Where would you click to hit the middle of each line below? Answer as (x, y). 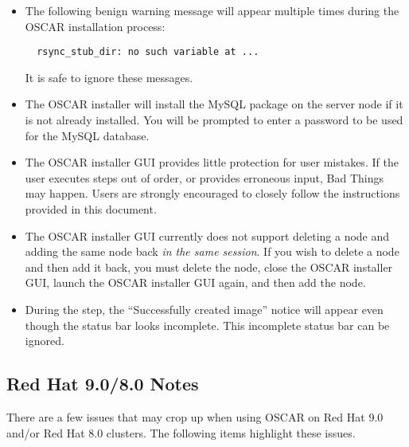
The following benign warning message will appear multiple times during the (212, 10)
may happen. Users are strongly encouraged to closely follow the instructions (212, 193)
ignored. (45, 341)
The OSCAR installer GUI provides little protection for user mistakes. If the (212, 162)
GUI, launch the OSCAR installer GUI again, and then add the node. (195, 282)
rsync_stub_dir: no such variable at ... (148, 52)
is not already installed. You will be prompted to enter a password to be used (214, 120)
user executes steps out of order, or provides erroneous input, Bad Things (204, 177)
